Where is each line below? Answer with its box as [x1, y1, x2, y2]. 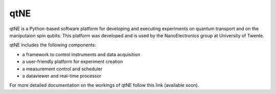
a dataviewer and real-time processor [22, 73, 102, 79]
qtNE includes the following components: [9, 42, 97, 48]
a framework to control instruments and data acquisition [22, 51, 141, 57]
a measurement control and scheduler [22, 65, 103, 72]
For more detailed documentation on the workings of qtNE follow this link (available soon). [9, 82, 199, 88]
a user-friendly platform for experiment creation [22, 59, 123, 65]
